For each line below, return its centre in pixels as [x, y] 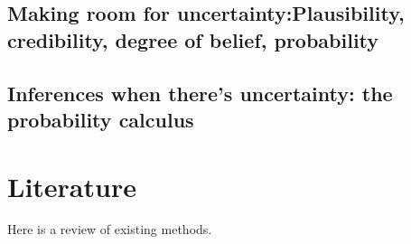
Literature [72, 186]
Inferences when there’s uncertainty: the [200, 93]
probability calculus [101, 119]
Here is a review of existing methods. [110, 229]
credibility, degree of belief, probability [193, 39]
